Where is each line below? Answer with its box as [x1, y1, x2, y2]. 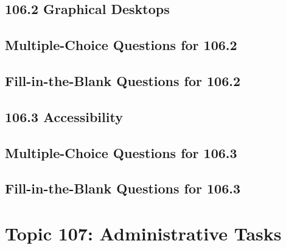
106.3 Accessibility [5, 107, 123, 126]
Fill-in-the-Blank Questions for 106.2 [5, 71, 241, 90]
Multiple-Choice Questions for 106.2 [5, 35, 237, 54]
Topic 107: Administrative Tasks [5, 220, 282, 245]
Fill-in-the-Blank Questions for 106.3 [5, 179, 241, 198]
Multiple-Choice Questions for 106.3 [5, 143, 237, 162]
